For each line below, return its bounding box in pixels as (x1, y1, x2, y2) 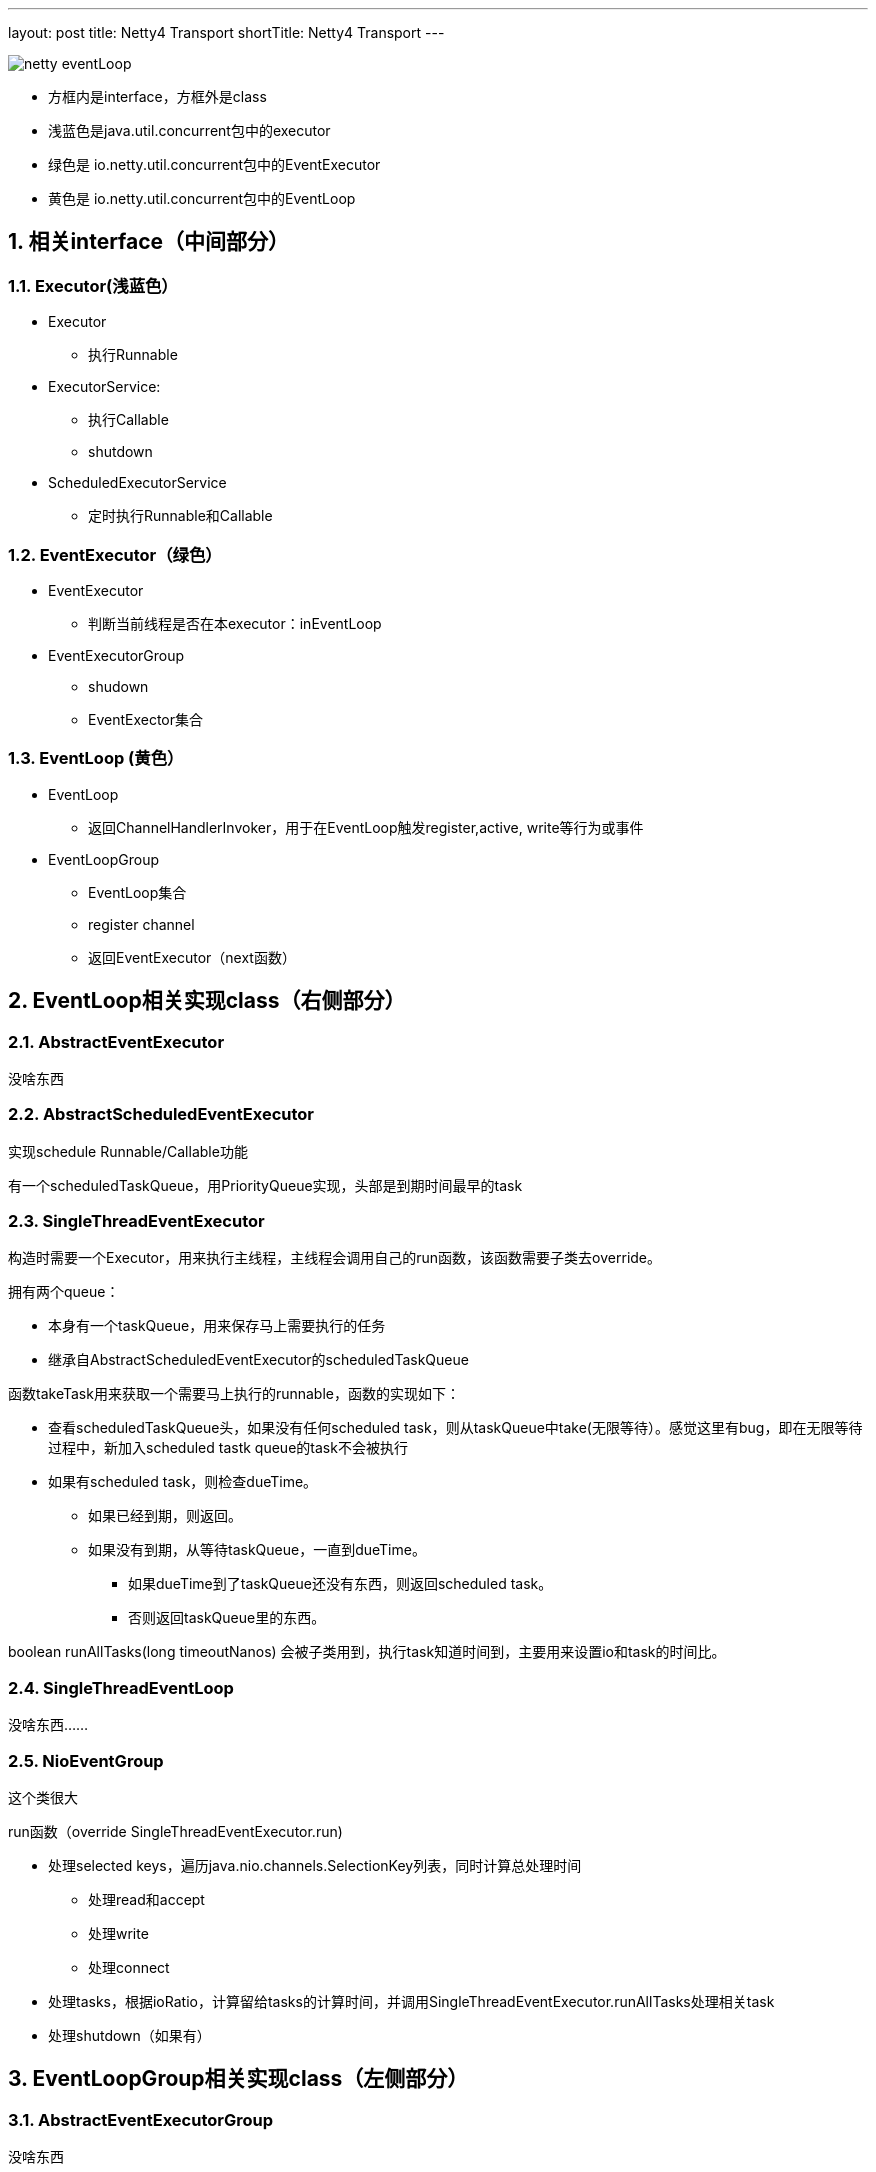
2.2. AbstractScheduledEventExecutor (8, 1104, 314, 1125)
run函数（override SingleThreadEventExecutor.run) (8, 1822, 343, 1840)
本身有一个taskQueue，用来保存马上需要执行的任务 (48, 1317, 386, 1335)
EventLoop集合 (88, 883, 187, 901)
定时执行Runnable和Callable (88, 507, 273, 525)
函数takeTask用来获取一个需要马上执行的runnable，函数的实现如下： (8, 1385, 460, 1403)
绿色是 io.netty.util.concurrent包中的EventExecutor (48, 156, 381, 173)
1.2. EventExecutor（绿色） (8, 544, 222, 565)
